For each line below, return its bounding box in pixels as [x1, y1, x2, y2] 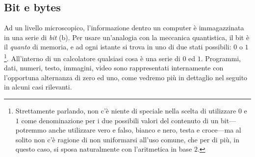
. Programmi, [201, 53, 241, 63]
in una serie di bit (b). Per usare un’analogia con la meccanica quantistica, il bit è [4, 32, 250, 42]
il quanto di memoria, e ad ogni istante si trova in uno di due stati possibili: [4, 42, 231, 52]
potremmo [15, 125, 47, 135]
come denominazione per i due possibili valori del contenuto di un [21, 115, 219, 125]
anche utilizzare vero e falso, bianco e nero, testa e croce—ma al [49, 125, 241, 135]
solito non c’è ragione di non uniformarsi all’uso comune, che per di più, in [15, 134, 239, 144]
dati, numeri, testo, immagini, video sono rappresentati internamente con [4, 63, 224, 73]
